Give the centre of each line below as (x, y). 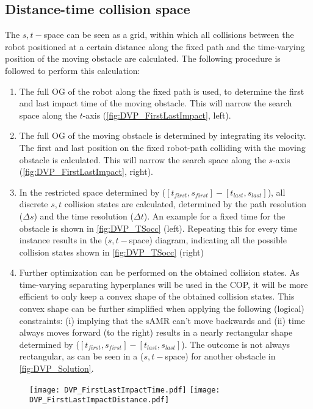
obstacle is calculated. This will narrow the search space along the (142, 159)
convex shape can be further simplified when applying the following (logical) (162, 308)
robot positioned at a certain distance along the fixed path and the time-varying (155, 46)
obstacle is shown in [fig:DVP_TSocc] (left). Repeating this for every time (158, 228)
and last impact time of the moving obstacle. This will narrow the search (156, 103)
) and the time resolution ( (84, 216)
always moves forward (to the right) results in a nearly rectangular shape (156, 332)
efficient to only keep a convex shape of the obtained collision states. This (157, 296)
